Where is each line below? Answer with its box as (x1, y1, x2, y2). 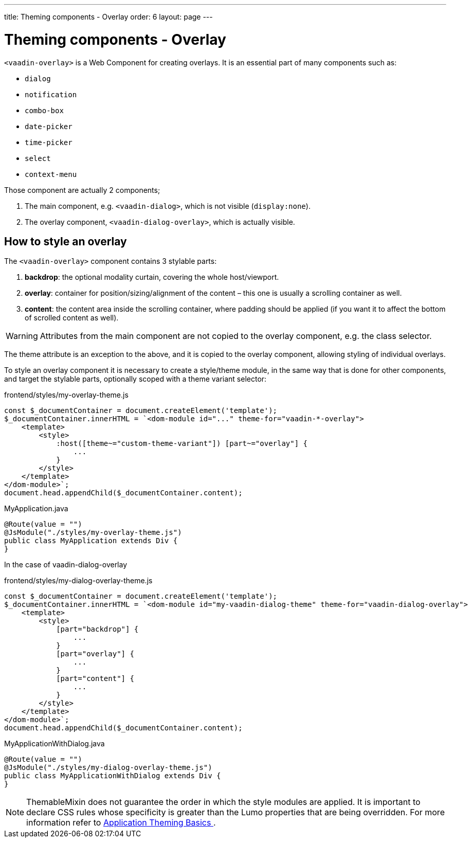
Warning (6, 331, 38, 342)
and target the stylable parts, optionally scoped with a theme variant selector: (4, 374, 267, 384)
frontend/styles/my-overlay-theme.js (4, 390, 129, 400)
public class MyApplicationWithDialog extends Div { (4, 772, 221, 780)
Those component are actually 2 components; (4, 185, 160, 194)
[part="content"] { (56, 674, 134, 683)
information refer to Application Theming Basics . (26, 817, 216, 828)
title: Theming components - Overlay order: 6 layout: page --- (4, 12, 213, 21)
